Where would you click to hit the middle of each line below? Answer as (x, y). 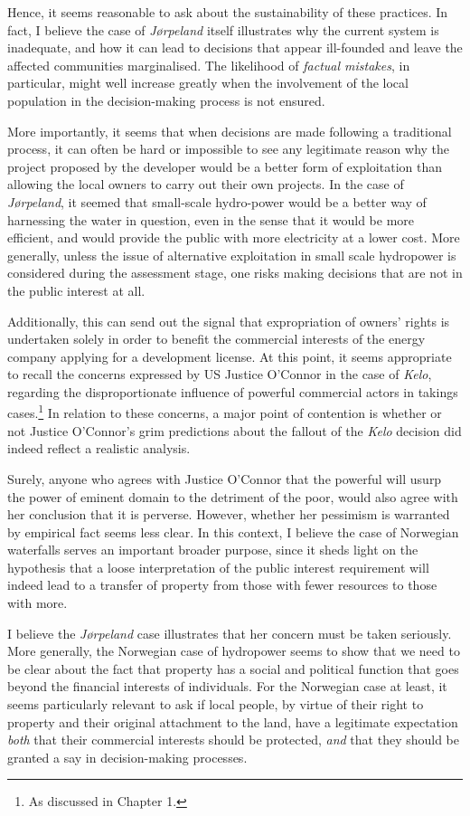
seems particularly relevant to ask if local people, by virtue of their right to (216, 704)
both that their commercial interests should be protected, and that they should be (234, 740)
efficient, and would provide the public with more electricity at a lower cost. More (234, 237)
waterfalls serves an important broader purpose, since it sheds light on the (213, 550)
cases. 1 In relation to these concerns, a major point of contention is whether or (225, 412)
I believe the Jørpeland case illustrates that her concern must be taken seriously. (230, 633)
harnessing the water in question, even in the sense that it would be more (211, 219)
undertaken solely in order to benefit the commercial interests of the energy (216, 339)
